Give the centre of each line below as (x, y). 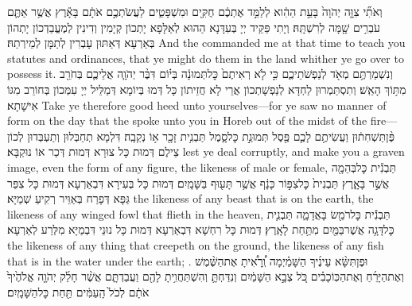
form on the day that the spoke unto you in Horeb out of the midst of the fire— (202, 120)
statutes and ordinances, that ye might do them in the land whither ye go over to (206, 58)
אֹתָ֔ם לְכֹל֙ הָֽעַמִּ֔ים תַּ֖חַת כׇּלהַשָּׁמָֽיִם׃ (78, 291)
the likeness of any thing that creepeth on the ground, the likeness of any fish (196, 244)
